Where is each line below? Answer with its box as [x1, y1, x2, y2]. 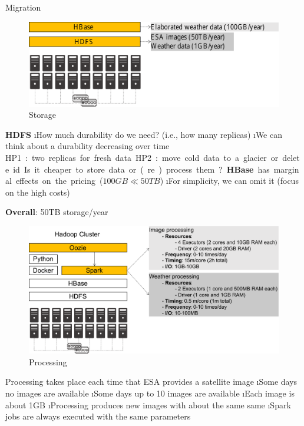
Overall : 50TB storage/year [5, 206, 108, 218]
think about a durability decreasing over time [5, 140, 170, 152]
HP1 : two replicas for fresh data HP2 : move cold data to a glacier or [5, 151, 279, 164]
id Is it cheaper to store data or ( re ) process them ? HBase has [13, 163, 270, 175]
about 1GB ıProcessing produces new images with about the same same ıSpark [5, 398, 291, 411]
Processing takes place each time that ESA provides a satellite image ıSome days [5, 375, 298, 388]
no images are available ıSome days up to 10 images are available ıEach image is [5, 387, 295, 399]
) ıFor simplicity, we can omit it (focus [160, 174, 299, 187]
